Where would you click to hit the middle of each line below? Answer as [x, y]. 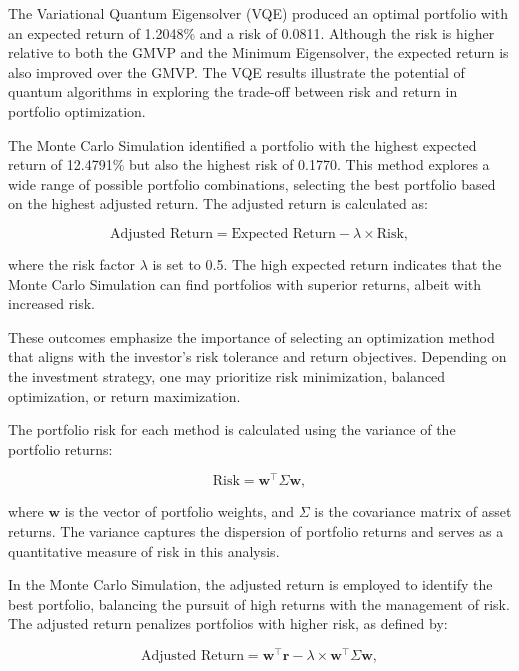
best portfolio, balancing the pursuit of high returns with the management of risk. [259, 603]
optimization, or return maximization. [124, 395]
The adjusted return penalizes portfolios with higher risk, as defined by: [228, 623]
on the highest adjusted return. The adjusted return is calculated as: [218, 203]
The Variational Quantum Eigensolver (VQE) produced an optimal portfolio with [258, 13]
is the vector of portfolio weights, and [179, 511]
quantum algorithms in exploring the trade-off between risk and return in [233, 91]
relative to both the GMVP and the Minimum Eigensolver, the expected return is [258, 52]
